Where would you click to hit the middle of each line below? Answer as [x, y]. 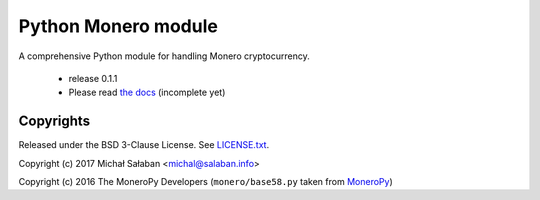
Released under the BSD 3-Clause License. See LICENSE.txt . [144, 145]
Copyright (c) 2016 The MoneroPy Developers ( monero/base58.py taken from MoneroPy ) [206, 182]
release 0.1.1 [93, 78]
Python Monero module [118, 26]
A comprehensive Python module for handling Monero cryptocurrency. [164, 56]
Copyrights [54, 121]
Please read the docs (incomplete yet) [147, 92]
